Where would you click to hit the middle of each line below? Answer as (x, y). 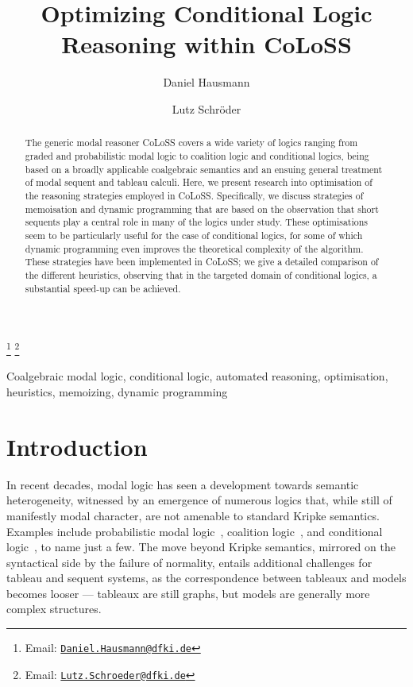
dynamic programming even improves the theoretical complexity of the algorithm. (194, 248)
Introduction (77, 446)
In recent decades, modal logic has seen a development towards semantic (183, 484)
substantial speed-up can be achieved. (103, 288)
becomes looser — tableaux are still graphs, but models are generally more (188, 593)
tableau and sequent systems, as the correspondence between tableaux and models (206, 578)
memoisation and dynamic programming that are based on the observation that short (202, 208)
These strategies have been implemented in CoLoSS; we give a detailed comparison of (202, 262)
